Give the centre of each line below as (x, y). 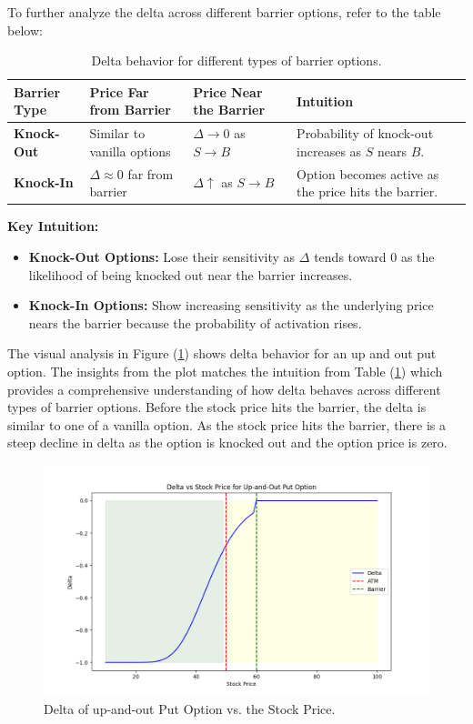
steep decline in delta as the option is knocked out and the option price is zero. (227, 442)
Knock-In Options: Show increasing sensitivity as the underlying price (231, 305)
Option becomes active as (368, 173)
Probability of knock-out (365, 133)
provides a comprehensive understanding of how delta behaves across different (224, 389)
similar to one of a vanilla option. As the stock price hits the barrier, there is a (227, 424)
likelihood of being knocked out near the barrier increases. (191, 274)
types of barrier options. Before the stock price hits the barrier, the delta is (217, 407)
